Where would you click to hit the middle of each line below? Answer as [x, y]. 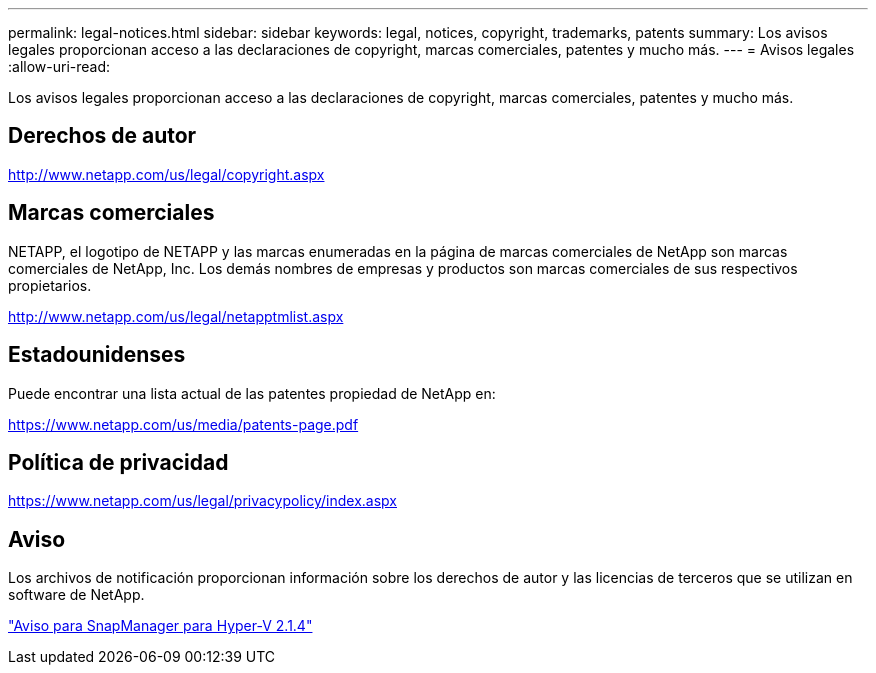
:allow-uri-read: [59, 66]
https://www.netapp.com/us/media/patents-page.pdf [183, 424]
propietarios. [50, 285]
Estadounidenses [97, 355]
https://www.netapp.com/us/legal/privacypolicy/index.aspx [202, 501]
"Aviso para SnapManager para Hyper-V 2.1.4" [160, 626]
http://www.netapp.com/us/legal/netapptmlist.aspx [176, 316]
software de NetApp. [76, 595]
